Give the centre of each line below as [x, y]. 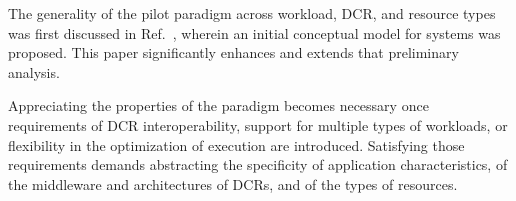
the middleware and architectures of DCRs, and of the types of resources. [233, 183]
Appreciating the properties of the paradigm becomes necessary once [218, 105]
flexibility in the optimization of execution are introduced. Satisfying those [236, 144]
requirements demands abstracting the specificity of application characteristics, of [258, 164]
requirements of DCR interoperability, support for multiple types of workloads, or [258, 124]
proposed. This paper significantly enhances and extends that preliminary [233, 52]
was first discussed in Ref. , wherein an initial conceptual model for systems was [254, 32]
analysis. [34, 71]
